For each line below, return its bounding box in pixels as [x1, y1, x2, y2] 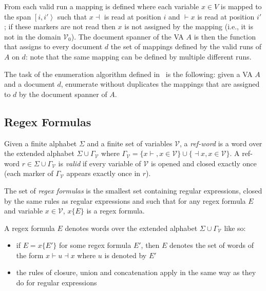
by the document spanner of [19, 88, 107, 99]
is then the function [194, 31, 256, 42]
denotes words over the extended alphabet [65, 222, 198, 233]
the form [16, 249, 44, 260]
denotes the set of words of [169, 240, 254, 250]
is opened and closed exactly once [150, 158, 257, 168]
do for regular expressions [16, 277, 97, 288]
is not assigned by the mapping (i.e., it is [124, 21, 254, 32]
